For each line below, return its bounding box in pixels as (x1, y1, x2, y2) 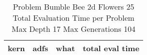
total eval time (83, 42, 140, 54)
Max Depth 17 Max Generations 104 (12, 23, 136, 34)
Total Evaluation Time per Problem (13, 12, 134, 23)
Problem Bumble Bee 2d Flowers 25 (13, 1, 134, 12)
